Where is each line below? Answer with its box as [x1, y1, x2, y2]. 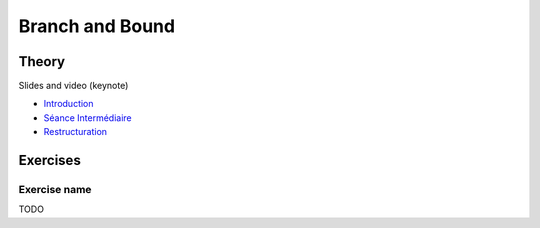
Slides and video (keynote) [18, 80, 129, 92]
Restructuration [43, 126, 108, 138]
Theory [18, 53, 66, 70]
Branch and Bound [18, 15, 175, 37]
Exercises [18, 152, 82, 169]
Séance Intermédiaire [43, 111, 132, 124]
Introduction [43, 98, 94, 110]
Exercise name [18, 183, 92, 197]
